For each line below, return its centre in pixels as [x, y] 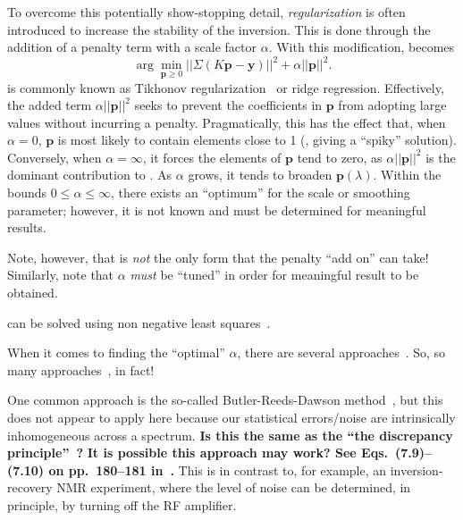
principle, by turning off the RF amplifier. [122, 504]
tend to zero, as [340, 157]
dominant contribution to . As [90, 175]
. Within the [407, 175]
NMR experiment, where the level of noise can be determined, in [234, 487]
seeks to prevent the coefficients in [228, 105]
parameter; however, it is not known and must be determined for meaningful [217, 210]
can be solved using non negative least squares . [139, 322]
